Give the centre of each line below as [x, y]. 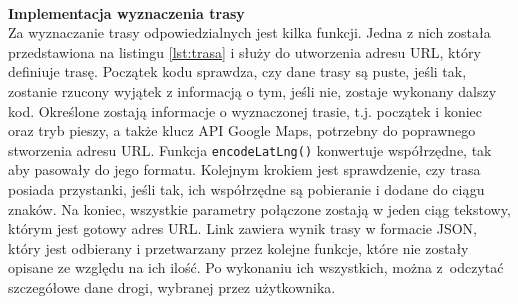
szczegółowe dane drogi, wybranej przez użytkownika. [172, 286]
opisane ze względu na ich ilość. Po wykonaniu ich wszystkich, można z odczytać [256, 267]
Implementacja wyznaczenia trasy [126, 12]
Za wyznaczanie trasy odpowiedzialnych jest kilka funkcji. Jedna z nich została [249, 32]
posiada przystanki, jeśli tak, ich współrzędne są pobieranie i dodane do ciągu [246, 189]
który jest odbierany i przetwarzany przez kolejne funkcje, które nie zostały [238, 247]
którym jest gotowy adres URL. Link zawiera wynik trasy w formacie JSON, [243, 228]
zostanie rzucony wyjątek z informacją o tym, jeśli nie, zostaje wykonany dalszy [252, 90]
